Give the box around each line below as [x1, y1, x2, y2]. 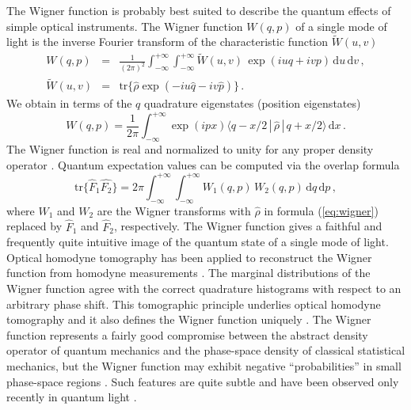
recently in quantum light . [6, 389, 137, 405]
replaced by [6, 218, 63, 234]
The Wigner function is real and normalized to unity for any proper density [6, 141, 374, 158]
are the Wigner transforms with [97, 202, 251, 218]
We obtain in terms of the [6, 95, 132, 112]
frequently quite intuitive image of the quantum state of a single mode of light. [6, 233, 389, 250]
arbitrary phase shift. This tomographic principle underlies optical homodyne [6, 295, 381, 312]
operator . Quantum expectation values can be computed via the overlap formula [6, 156, 400, 173]
